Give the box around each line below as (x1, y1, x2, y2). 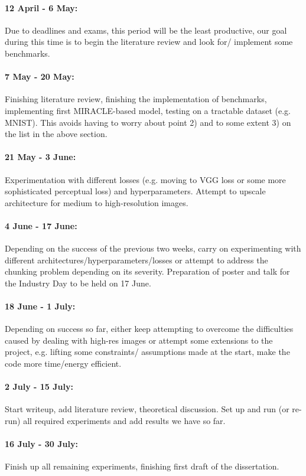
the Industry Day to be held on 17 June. (5, 276, 151, 289)
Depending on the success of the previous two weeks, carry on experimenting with (5, 242, 301, 255)
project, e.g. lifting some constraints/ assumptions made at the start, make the (5, 345, 290, 358)
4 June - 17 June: (5, 219, 77, 232)
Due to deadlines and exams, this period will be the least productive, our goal (5, 24, 287, 36)
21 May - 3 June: (5, 151, 76, 163)
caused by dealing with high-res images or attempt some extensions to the (5, 334, 273, 346)
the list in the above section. (5, 128, 108, 140)
